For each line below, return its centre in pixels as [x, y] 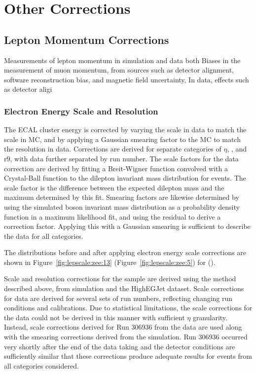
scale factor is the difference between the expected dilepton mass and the [114, 187]
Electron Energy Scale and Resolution [81, 111]
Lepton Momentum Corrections [87, 39]
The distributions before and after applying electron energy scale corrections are [125, 252]
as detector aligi [28, 89]
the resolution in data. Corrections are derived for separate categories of [113, 149]
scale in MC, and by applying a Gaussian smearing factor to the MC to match [122, 139]
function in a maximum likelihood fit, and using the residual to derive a [112, 216]
